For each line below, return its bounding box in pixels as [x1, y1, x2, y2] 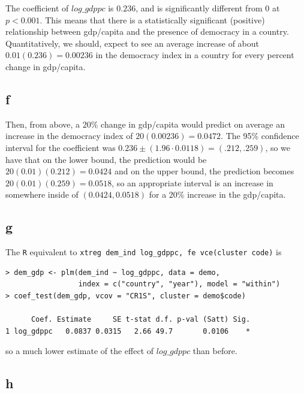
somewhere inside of [5, 188, 79, 201]
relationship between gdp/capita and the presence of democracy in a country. [5, 25, 289, 38]
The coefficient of [5, 2, 69, 14]
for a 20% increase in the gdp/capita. [149, 188, 286, 201]
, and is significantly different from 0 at [136, 2, 280, 14]
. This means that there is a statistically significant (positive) [40, 13, 265, 26]
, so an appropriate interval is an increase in [112, 176, 273, 189]
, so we [265, 141, 291, 153]
